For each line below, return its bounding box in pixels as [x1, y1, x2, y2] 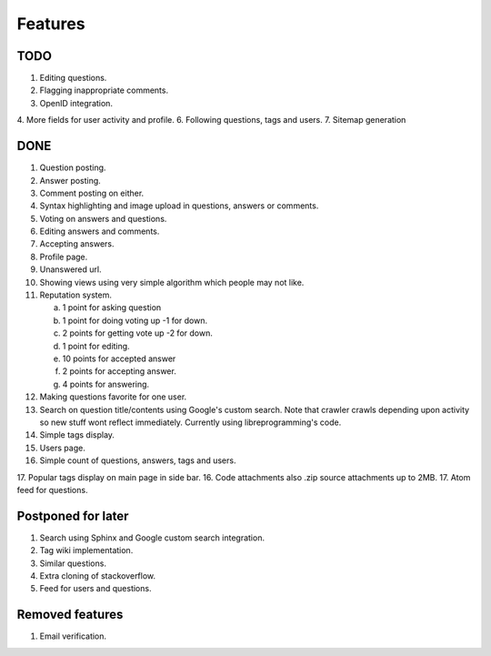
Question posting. [39, 162, 106, 173]
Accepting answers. [39, 238, 115, 249]
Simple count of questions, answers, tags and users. [39, 455, 236, 466]
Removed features [16, 607, 124, 622]
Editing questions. [39, 73, 107, 84]
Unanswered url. [39, 264, 102, 275]
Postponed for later [16, 508, 129, 523]
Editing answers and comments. [39, 226, 160, 237]
